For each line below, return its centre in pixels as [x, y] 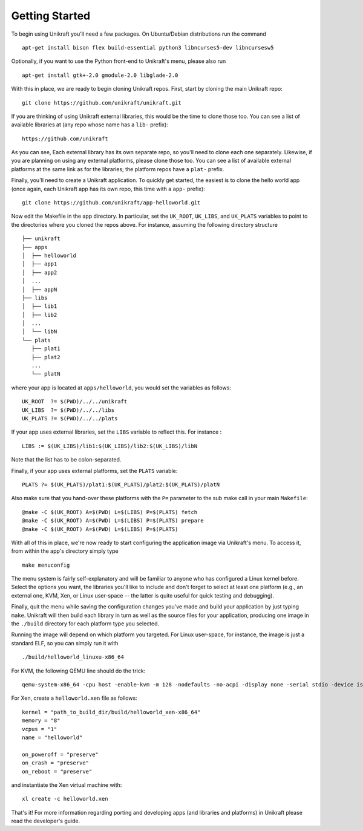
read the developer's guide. [46, 821]
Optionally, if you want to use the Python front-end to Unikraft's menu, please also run [119, 61]
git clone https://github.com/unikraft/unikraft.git [102, 103]
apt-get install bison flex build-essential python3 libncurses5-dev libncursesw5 [148, 47]
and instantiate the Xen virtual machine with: [67, 785]
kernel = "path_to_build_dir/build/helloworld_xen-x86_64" [111, 712]
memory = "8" [41, 721]
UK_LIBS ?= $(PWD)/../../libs [68, 410]
